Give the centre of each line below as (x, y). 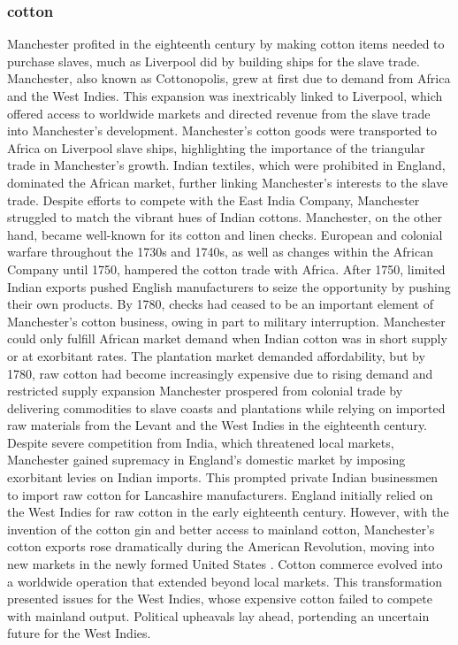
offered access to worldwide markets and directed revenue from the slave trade (219, 113)
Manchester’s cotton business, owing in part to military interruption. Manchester (226, 321)
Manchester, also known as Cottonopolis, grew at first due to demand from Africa (229, 78)
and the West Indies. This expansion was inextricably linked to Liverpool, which (225, 96)
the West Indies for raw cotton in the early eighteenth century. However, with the (228, 512)
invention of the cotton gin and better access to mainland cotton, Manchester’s (221, 529)
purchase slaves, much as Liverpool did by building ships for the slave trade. (214, 61)
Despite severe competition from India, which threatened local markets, (201, 442)
